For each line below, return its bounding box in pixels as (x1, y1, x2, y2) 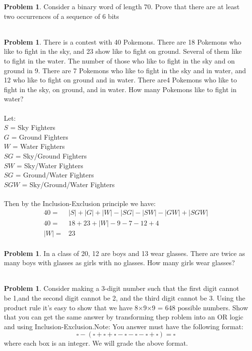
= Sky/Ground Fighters (16, 150, 87, 160)
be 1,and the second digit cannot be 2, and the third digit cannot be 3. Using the (4, 292, 246, 303)
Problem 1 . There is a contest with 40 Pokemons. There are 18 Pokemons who (4, 36, 241, 47)
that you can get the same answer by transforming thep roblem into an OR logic (4, 312, 244, 322)
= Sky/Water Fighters (16, 160, 83, 170)
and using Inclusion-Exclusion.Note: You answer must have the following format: (4, 321, 244, 331)
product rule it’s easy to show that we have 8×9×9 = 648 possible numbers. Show (4, 302, 248, 312)
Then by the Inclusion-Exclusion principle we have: (4, 198, 156, 208)
